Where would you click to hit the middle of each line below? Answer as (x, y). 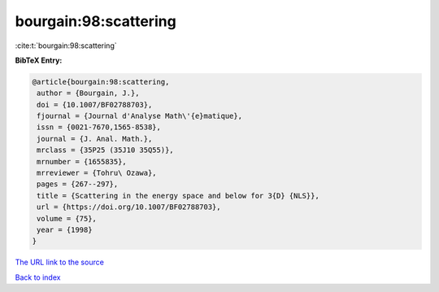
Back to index (38, 277)
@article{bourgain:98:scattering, (101, 82)
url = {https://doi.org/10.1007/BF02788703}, (129, 207)
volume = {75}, (67, 218)
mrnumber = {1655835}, (82, 161)
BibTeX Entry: (39, 60)
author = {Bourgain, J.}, (88, 93)
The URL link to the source (60, 262)
